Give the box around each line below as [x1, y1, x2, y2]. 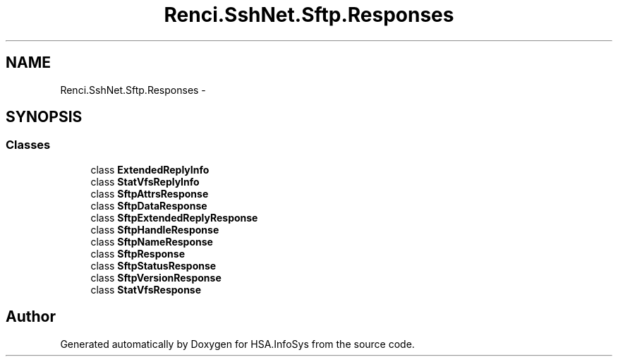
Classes [6, 138, 51, 152]
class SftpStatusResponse [90, 259, 217, 272]
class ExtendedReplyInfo [90, 163, 210, 176]
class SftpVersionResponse [90, 271, 222, 284]
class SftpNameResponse [90, 235, 213, 248]
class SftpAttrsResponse [90, 187, 209, 200]
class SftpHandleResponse [90, 223, 219, 236]
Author [6, 308, 56, 326]
